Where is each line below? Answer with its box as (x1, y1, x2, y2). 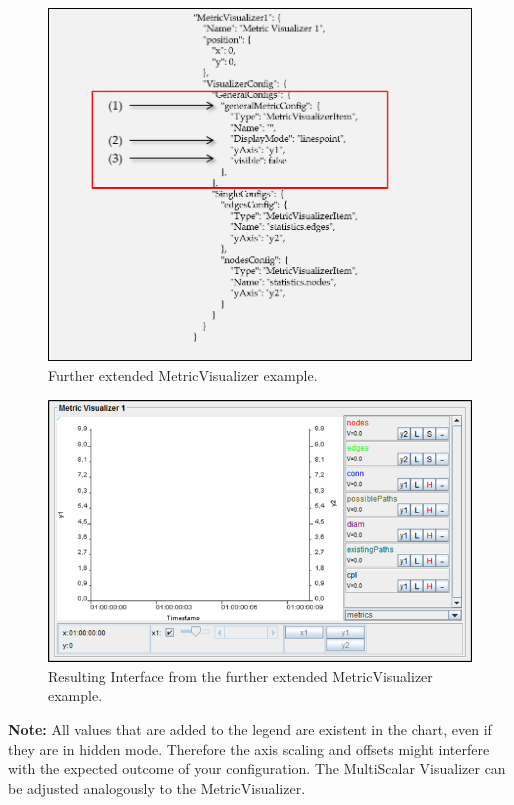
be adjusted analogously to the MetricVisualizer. (8, 777, 306, 798)
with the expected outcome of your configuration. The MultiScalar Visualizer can (8, 758, 506, 779)
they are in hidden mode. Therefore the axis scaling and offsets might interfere (8, 738, 490, 759)
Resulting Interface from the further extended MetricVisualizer (48, 665, 433, 686)
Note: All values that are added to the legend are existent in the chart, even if (8, 719, 492, 740)
